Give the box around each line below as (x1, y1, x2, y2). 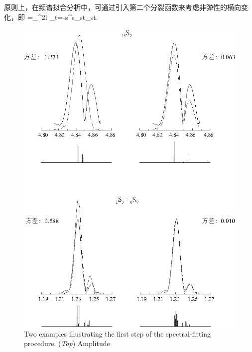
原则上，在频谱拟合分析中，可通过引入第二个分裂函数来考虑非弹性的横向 (4, 2, 241, 12)
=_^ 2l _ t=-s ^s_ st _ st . (27, 11, 98, 22)
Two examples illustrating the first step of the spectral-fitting (24, 328, 211, 339)
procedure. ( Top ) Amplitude (24, 338, 110, 349)
